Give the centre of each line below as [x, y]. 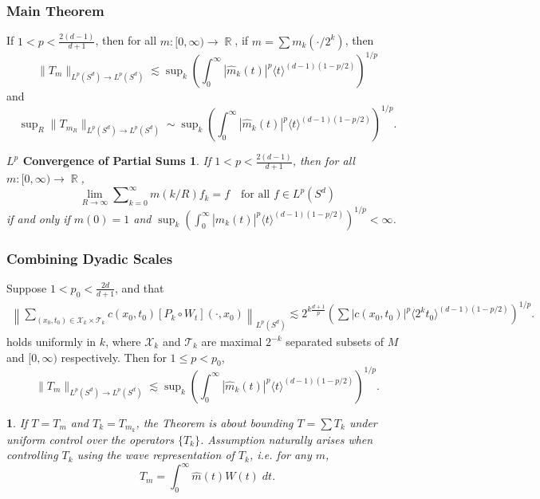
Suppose [27, 287]
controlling [32, 455]
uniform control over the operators [90, 439]
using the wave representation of [156, 455]
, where [123, 342]
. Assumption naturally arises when [286, 439]
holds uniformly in [51, 342]
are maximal [232, 342]
